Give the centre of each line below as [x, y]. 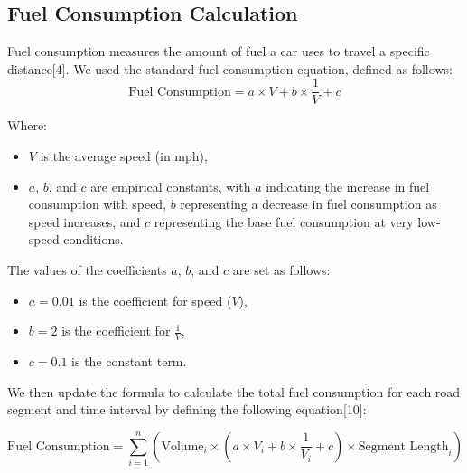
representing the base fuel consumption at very [284, 221]
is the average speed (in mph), [124, 156]
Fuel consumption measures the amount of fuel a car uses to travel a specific [219, 51]
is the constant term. [129, 361]
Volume [182, 446]
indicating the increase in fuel [348, 186]
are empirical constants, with [171, 186]
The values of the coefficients [87, 270]
